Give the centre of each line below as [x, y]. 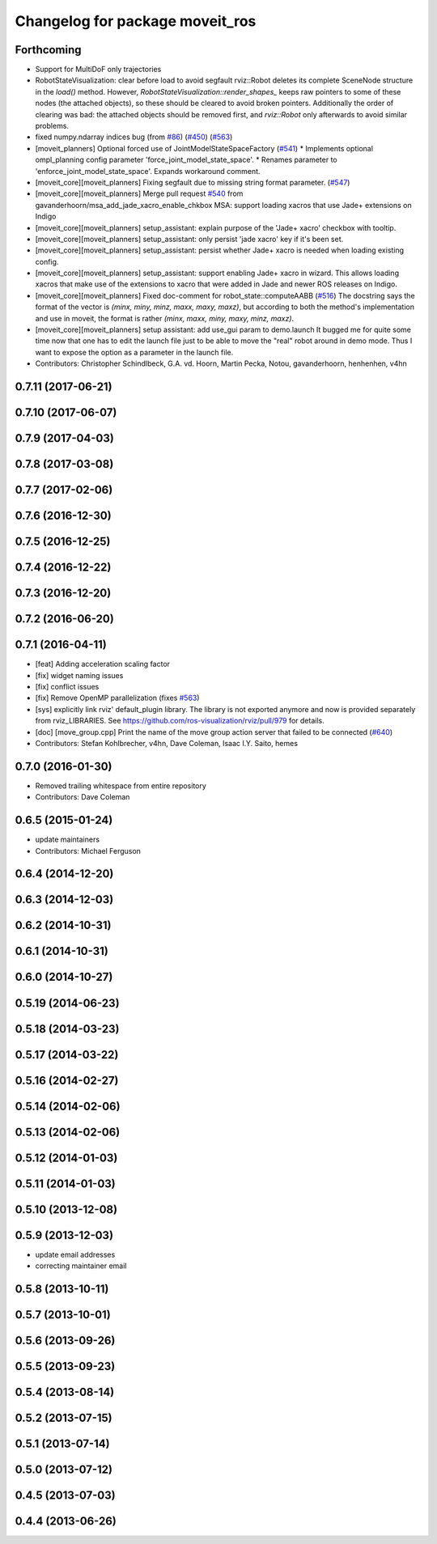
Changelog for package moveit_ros [136, 21]
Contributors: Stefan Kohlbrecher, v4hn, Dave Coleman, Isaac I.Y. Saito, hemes [167, 744]
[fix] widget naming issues [79, 675]
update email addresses [75, 1254]
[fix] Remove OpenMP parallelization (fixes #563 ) [117, 698]
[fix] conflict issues [67, 687]
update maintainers [68, 840]
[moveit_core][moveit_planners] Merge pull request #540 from [139, 193]
